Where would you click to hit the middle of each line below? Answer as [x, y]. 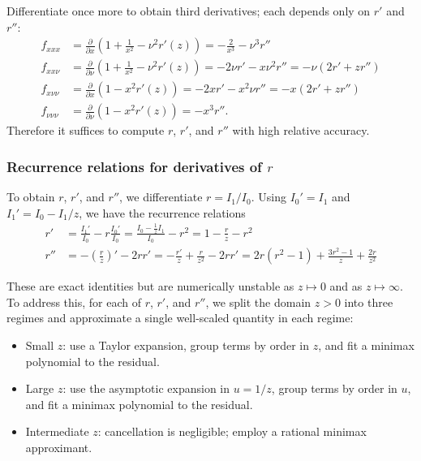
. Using [268, 197]
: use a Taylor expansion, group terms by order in [186, 345]
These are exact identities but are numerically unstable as [150, 286]
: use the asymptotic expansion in [146, 388]
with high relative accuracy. [301, 130]
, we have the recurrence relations [162, 212]
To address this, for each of [74, 302]
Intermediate [57, 431]
